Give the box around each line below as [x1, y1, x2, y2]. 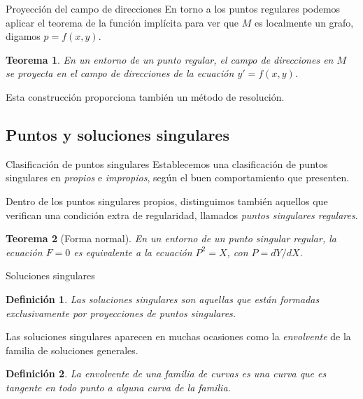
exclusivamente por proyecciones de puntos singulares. [6, 305, 236, 320]
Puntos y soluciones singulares [6, 123, 229, 145]
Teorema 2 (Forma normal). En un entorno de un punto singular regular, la [6, 231, 336, 246]
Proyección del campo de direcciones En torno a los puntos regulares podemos [6, 1, 341, 15]
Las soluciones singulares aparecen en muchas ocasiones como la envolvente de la [6, 329, 351, 344]
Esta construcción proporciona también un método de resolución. [6, 89, 285, 104]
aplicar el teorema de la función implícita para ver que [6, 15, 239, 29]
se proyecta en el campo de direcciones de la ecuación [6, 66, 234, 80]
